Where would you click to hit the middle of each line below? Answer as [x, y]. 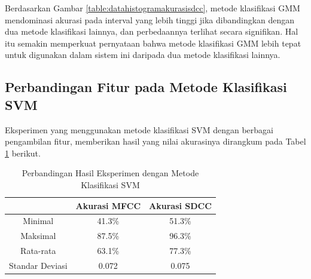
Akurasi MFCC [108, 205]
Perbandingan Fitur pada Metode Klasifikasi [146, 87]
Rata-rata [38, 251]
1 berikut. [23, 153]
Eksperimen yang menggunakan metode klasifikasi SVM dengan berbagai [139, 129]
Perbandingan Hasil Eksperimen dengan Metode [110, 173]
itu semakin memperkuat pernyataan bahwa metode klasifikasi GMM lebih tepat [153, 43]
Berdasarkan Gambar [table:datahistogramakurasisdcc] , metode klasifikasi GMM [153, 8]
